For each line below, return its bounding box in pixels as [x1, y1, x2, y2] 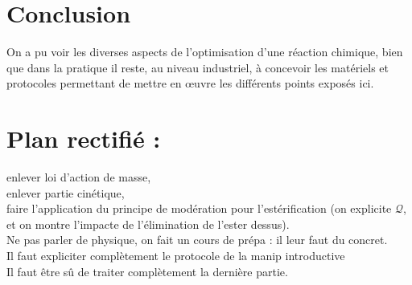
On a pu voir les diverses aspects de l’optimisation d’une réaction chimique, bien [6, 43, 403, 60]
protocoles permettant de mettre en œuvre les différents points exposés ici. [6, 75, 374, 92]
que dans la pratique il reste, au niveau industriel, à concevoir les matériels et [6, 59, 389, 75]
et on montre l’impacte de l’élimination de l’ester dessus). [6, 215, 290, 232]
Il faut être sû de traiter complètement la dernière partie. [6, 263, 288, 279]
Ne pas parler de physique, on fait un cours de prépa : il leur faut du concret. [6, 231, 388, 248]
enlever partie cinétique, [6, 184, 125, 201]
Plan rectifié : [6, 122, 161, 155]
